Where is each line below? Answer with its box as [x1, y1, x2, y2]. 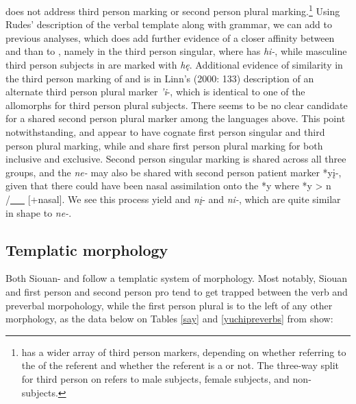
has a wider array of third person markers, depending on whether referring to [21, 344, 346, 359]
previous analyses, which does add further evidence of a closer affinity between [5, 30, 335, 45]
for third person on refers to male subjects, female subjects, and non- [21, 371, 311, 385]
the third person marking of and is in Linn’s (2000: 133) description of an [5, 71, 314, 85]
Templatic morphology [5, 239, 168, 260]
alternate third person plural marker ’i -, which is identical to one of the [5, 84, 305, 99]
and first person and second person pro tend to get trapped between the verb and [5, 284, 348, 298]
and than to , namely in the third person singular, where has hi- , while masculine [5, 44, 347, 58]
